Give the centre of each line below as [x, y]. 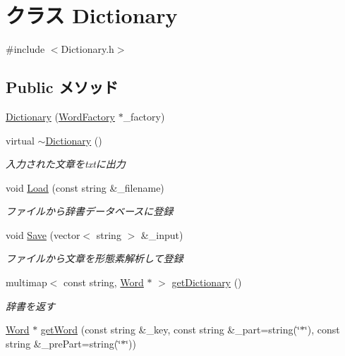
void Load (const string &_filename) [85, 187]
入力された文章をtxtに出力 [66, 164]
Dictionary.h [87, 49]
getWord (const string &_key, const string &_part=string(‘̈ [170, 330]
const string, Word [104, 282]
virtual [20, 140]
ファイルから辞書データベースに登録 [90, 211]
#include [25, 49]
